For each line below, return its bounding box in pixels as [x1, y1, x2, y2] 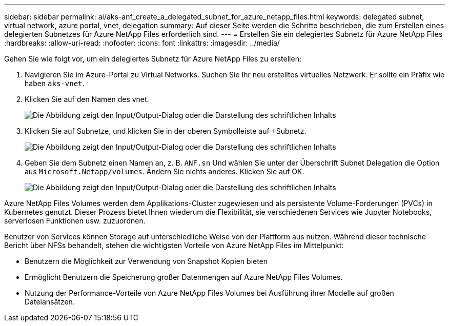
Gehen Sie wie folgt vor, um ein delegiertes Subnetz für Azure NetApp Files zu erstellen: [4, 54, 301, 63]
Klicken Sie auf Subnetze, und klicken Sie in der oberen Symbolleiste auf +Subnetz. [25, 127, 307, 135]
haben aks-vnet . [25, 79, 85, 88]
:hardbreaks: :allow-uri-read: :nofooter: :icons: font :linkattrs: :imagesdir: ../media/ [4, 38, 280, 47]
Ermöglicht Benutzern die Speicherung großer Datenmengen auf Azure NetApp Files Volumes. [25, 273, 343, 281]
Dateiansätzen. [25, 297, 75, 306]
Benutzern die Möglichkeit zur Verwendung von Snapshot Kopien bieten [25, 257, 268, 266]
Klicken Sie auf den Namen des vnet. [25, 95, 149, 104]
